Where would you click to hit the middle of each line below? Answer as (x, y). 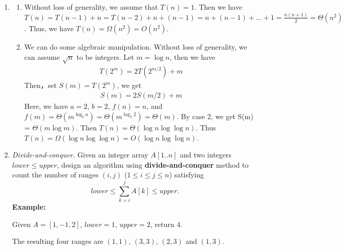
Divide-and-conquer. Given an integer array (80, 155)
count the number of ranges (55, 175)
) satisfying (187, 175)
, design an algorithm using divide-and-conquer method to (153, 164)
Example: (29, 207)
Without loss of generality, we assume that (91, 7)
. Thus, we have (49, 28)
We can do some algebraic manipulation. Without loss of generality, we (136, 46)
